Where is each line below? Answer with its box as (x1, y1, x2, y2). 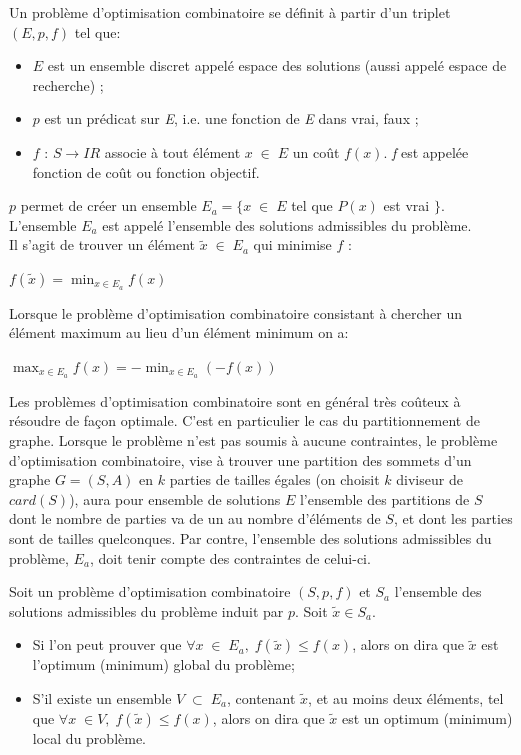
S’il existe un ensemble (32, 687, 172, 708)
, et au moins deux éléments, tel (308, 687, 504, 708)
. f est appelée (383, 141, 469, 162)
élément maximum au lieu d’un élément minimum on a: (9, 322, 349, 343)
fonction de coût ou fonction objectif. (32, 161, 260, 182)
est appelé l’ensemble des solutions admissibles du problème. (102, 214, 472, 235)
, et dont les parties (393, 508, 513, 529)
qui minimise (253, 234, 332, 255)
